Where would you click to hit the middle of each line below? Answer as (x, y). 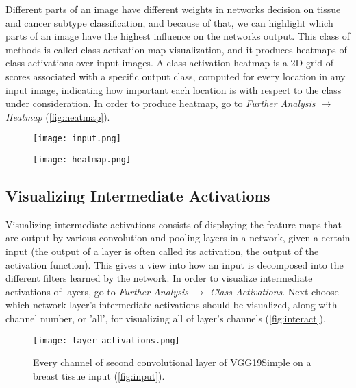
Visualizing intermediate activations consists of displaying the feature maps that (174, 224)
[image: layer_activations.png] (106, 340)
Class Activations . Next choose (274, 291)
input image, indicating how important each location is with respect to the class (174, 89)
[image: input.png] (77, 139)
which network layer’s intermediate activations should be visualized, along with (171, 305)
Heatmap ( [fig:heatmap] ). (58, 116)
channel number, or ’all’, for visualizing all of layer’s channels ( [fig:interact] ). (166, 318)
